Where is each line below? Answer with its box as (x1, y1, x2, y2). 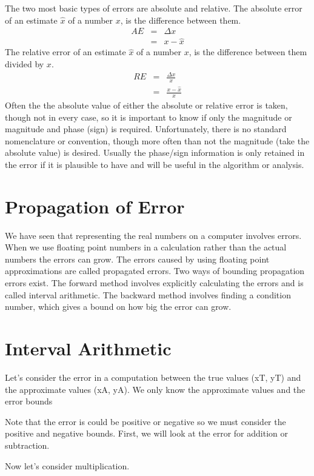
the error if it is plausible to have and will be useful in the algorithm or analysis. (5, 158, 304, 170)
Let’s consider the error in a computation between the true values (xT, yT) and (5, 370, 301, 383)
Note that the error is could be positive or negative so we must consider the (5, 415, 286, 427)
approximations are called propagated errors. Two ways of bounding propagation (5, 264, 305, 277)
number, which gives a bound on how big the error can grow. (5, 300, 232, 313)
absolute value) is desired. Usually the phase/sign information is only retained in (5, 146, 305, 159)
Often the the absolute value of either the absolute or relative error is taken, (5, 98, 288, 111)
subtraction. (5, 438, 50, 451)
